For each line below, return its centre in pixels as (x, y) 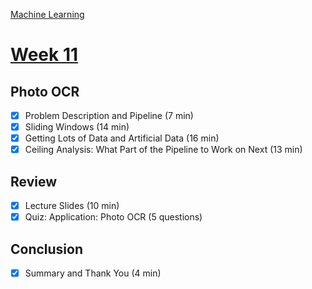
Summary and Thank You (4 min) (93, 273)
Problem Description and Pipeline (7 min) (109, 115)
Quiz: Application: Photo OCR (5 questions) (113, 217)
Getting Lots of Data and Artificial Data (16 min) (122, 138)
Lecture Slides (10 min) (72, 206)
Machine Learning (47, 14)
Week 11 (44, 55)
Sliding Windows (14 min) (77, 127)
